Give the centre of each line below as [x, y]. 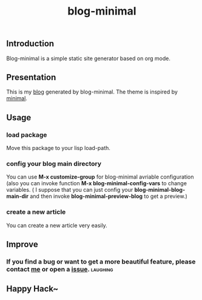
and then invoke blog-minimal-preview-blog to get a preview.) [109, 196]
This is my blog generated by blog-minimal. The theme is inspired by [92, 92]
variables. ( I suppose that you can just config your [70, 190]
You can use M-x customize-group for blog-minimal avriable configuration [100, 177]
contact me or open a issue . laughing [60, 270]
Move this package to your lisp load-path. [59, 148]
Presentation [31, 77]
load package [27, 135]
